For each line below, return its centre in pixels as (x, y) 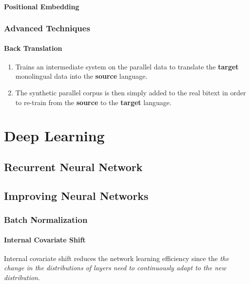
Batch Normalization (46, 220)
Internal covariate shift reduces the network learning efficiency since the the (116, 258)
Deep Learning (54, 136)
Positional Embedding (42, 6)
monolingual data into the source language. (81, 76)
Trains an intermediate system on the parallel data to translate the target (127, 66)
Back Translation (33, 48)
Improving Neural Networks (76, 195)
